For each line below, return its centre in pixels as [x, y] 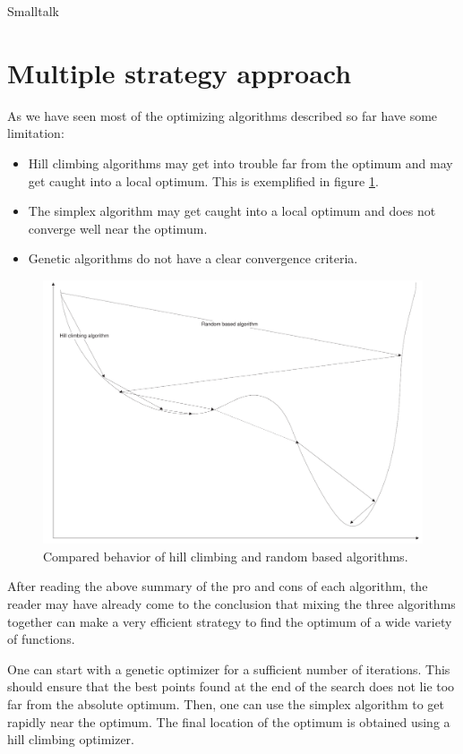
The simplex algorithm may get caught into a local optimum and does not [232, 211]
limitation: [36, 133]
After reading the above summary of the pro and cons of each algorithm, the [218, 586]
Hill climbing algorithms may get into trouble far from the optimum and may [240, 163]
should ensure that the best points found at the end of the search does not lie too [231, 686]
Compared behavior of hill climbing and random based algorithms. [226, 556]
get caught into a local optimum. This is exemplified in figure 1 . [203, 180]
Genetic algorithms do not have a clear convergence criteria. [193, 258]
